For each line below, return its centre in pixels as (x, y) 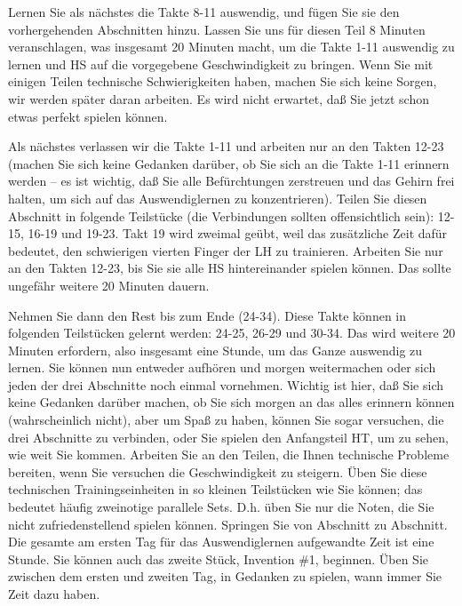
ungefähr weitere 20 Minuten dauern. (109, 285)
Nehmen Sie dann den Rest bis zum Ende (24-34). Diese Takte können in (207, 315)
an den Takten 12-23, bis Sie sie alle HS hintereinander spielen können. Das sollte (230, 268)
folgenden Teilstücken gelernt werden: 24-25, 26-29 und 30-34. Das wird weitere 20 (232, 333)
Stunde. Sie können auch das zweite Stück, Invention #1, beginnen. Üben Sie (218, 558)
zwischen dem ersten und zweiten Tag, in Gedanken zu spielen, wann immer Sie (225, 576)
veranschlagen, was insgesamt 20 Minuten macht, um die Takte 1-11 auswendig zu (231, 47)
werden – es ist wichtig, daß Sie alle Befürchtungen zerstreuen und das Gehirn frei (231, 181)
